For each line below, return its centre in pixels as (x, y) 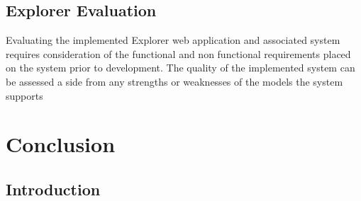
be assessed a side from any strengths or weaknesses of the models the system (174, 81)
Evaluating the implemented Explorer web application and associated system (173, 40)
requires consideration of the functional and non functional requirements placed (178, 53)
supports (24, 95)
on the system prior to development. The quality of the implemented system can (180, 68)
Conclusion (61, 144)
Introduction (53, 189)
